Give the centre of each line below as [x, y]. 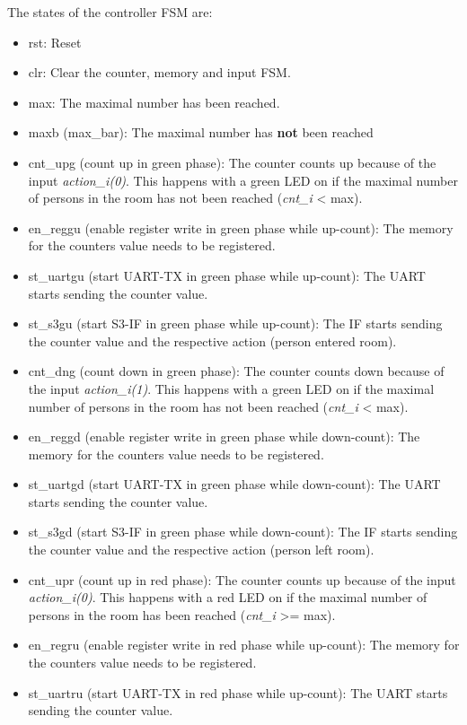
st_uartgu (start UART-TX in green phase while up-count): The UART [227, 275]
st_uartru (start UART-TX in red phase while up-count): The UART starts [238, 692]
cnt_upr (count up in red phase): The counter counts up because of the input [242, 579]
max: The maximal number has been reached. [154, 102]
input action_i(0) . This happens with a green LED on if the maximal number [243, 180]
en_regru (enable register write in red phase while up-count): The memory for [244, 645]
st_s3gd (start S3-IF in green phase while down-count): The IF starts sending [243, 532]
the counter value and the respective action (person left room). [201, 550]
